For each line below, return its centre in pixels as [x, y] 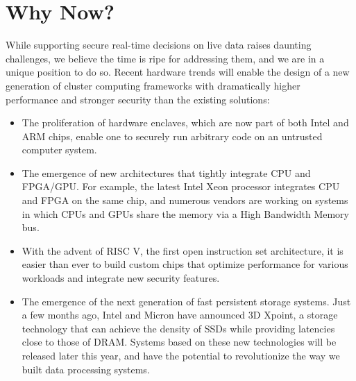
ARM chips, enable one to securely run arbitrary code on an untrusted [172, 136]
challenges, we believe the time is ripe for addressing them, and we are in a [165, 58]
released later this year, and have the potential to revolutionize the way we [181, 355]
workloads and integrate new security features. [121, 278]
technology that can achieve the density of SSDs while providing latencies [178, 328]
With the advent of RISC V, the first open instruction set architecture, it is [183, 250]
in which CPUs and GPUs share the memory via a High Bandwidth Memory [185, 213]
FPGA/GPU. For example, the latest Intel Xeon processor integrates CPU [181, 186]
